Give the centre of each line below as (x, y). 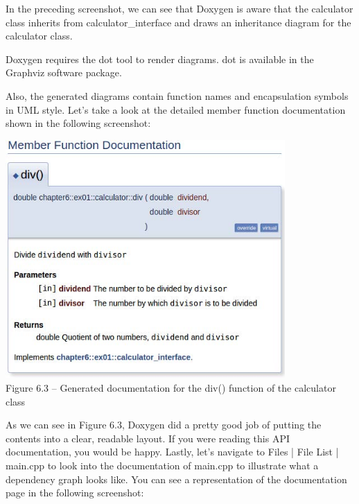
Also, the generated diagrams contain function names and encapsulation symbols (177, 95)
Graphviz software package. (64, 72)
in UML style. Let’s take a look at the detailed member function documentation (176, 109)
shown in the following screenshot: (78, 123)
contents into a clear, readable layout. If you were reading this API (148, 438)
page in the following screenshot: (75, 493)
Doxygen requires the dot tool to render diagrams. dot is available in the (160, 59)
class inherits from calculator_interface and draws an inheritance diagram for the (178, 22)
